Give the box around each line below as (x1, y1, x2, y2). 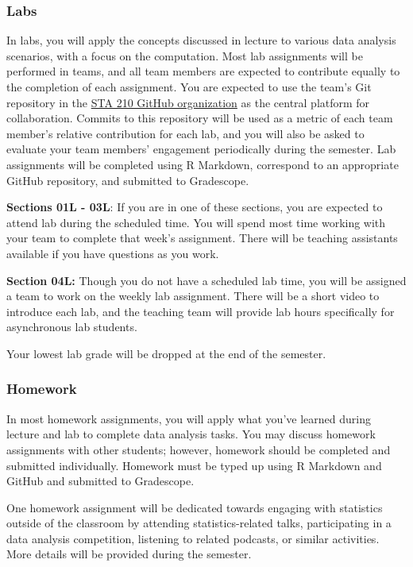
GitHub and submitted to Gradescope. (6, 472, 195, 489)
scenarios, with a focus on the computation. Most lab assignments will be (6, 47, 363, 64)
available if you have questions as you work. (6, 245, 219, 261)
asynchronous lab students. (6, 318, 137, 335)
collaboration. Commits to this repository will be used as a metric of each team (6, 110, 393, 126)
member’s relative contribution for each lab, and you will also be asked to (6, 125, 365, 141)
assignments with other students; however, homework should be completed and (6, 441, 391, 457)
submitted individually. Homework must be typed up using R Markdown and (6, 457, 382, 473)
